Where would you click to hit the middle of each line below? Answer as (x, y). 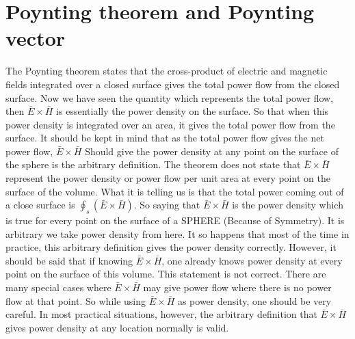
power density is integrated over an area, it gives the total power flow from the (170, 124)
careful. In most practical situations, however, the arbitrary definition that (161, 314)
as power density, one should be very (254, 300)
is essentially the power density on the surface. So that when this (193, 111)
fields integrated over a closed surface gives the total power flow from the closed (173, 84)
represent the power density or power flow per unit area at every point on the (168, 178)
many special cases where (58, 287)
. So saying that (167, 205)
